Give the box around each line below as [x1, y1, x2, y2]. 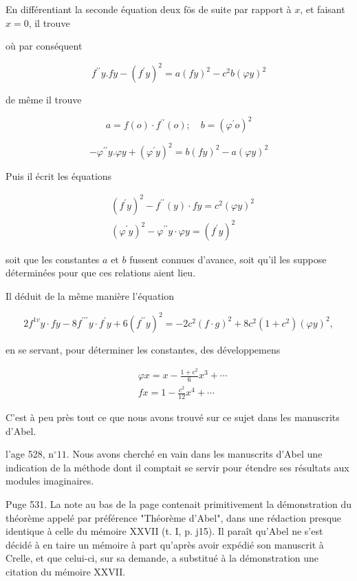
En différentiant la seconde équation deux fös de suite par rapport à [6, 2, 292, 16]
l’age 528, [6, 447, 45, 461]
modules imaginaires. [6, 473, 94, 488]
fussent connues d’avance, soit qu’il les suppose [129, 252, 327, 266]
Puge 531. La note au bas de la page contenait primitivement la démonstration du [6, 497, 352, 511]
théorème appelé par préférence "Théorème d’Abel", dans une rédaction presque [6, 510, 342, 524]
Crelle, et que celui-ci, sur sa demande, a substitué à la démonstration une [6, 551, 319, 565]
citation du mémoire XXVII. [6, 564, 126, 578]
